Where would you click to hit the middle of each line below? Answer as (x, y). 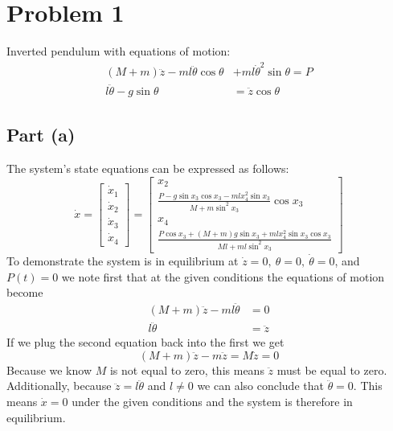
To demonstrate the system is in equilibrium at (123, 260)
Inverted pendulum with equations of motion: (119, 51)
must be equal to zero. (332, 369)
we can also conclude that (260, 386)
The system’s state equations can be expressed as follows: (148, 168)
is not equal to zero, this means (187, 369)
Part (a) (41, 135)
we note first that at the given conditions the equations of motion (223, 276)
